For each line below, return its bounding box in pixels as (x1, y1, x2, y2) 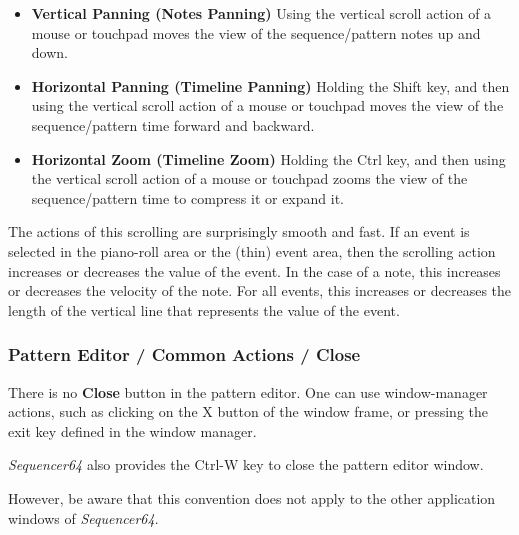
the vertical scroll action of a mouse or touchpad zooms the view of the (31, 168, 468, 189)
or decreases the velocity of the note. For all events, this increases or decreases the (8, 280, 512, 301)
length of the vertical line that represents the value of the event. (8, 299, 400, 320)
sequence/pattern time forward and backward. (31, 114, 315, 135)
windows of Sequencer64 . (8, 507, 159, 528)
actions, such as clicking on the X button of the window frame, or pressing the (8, 401, 488, 422)
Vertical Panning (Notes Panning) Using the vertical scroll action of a (31, 3, 492, 23)
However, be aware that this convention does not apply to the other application (8, 487, 496, 508)
